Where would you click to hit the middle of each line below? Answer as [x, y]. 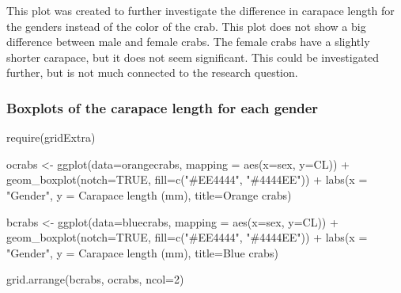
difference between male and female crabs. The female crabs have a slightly [188, 42]
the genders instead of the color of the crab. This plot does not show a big [186, 26]
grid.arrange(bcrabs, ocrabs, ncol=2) [95, 279]
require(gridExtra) [51, 137]
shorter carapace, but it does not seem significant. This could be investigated [193, 57]
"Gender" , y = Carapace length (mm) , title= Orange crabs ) [149, 194]
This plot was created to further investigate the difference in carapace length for [200, 10]
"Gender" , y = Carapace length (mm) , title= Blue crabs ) [142, 252]
